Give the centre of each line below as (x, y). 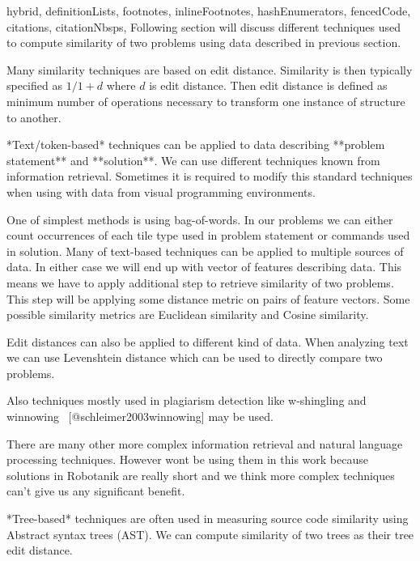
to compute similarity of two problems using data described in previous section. (204, 42)
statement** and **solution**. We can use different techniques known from (193, 160)
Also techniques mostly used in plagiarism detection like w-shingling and (187, 400)
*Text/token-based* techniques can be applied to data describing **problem (196, 144)
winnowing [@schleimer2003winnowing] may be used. (140, 416)
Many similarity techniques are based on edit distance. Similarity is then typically (210, 69)
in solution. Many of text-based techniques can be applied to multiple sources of (205, 251)
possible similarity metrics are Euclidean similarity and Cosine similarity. (188, 314)
